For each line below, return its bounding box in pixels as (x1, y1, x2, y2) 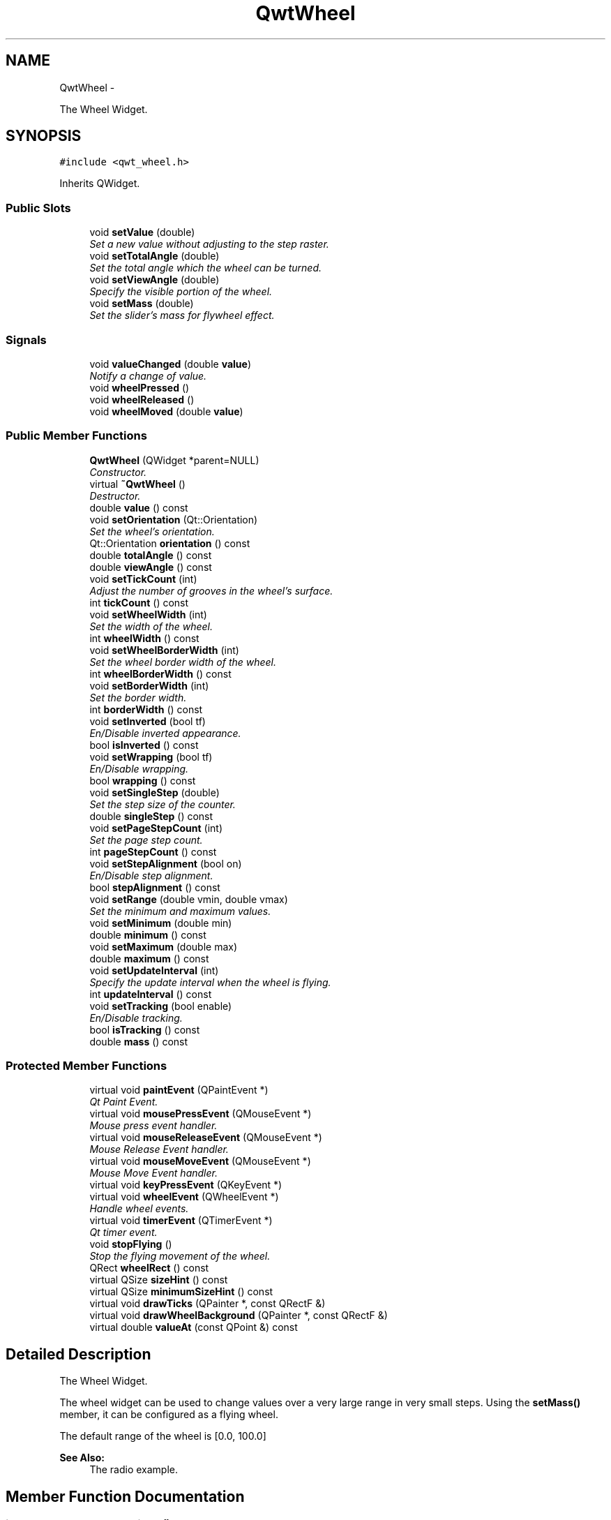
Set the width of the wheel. (89, 620, 213, 632)
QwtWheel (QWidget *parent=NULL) (89, 454, 259, 466)
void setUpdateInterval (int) (89, 964, 219, 976)
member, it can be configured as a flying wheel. (59, 1408, 278, 1421)
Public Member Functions (6, 429, 147, 443)
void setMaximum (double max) (89, 940, 238, 953)
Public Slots (6, 200, 71, 215)
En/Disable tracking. (89, 1011, 183, 1024)
